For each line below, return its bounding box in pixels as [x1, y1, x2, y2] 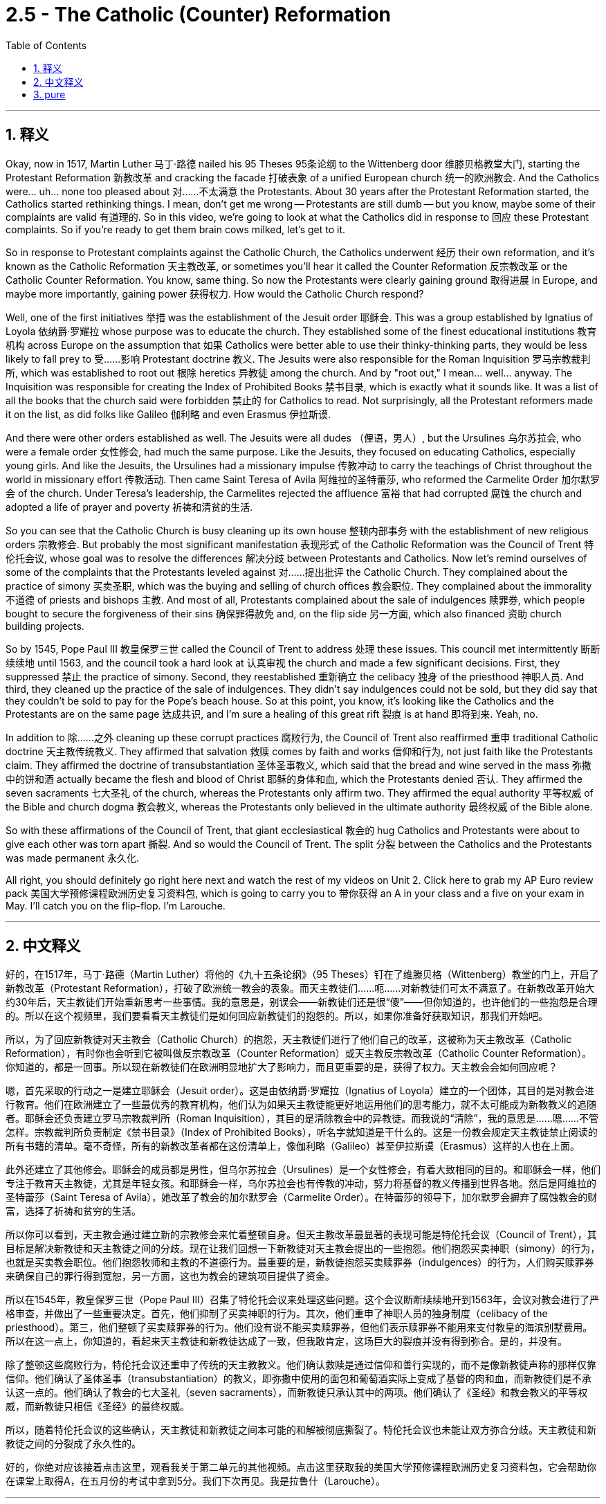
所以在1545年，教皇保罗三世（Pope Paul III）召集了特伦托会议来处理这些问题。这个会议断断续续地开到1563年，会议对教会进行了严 [6, 1294, 600, 1306]
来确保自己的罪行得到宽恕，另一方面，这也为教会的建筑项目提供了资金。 [6, 1270, 335, 1283]
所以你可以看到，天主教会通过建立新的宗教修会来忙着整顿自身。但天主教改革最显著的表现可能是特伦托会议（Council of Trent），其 [6, 1229, 597, 1241]
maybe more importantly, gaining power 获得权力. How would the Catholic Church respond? [6, 287, 424, 300]
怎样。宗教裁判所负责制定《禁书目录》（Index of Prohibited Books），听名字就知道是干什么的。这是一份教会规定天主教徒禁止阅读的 [6, 1126, 598, 1139]
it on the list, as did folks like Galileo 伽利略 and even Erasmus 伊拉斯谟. [6, 408, 331, 420]
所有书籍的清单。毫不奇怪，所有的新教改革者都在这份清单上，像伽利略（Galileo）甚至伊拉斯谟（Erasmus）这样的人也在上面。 [6, 1140, 580, 1152]
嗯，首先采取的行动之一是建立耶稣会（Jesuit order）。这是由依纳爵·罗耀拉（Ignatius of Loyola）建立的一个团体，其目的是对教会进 [6, 1085, 595, 1097]
